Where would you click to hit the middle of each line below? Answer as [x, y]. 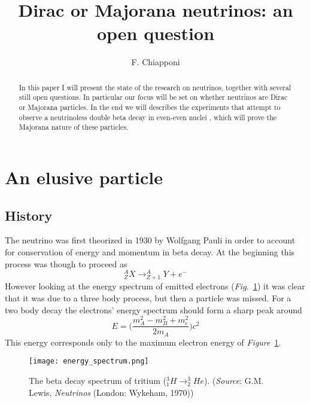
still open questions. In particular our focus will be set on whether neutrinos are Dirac [153, 97]
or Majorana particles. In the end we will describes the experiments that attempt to [150, 107]
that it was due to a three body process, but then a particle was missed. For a [148, 297]
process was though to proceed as [66, 263]
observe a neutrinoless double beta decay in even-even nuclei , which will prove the [148, 117]
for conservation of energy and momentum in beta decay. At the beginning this [150, 251]
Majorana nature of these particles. [74, 127]
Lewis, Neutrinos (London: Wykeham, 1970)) [111, 392]
